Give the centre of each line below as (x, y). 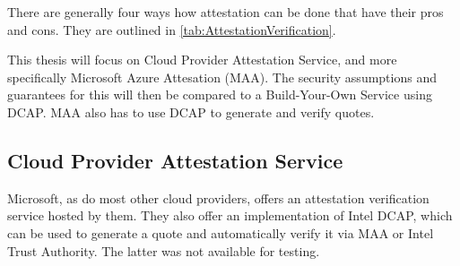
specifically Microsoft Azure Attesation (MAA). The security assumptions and (222, 77)
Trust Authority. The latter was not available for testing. (164, 250)
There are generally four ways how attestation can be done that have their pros (226, 12)
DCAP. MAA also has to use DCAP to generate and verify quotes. (191, 112)
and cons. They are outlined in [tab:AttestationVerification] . (172, 29)
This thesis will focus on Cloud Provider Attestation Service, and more (202, 60)
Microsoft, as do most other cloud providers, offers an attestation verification (218, 197)
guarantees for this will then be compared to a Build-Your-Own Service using (220, 94)
